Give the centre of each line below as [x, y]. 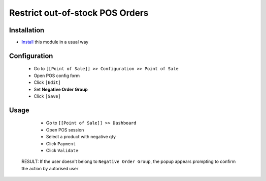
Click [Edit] [47, 82]
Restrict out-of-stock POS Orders [79, 13]
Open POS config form [57, 76]
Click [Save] [47, 96]
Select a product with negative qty [81, 137]
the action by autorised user [50, 168]
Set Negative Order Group [61, 89]
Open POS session [65, 129]
